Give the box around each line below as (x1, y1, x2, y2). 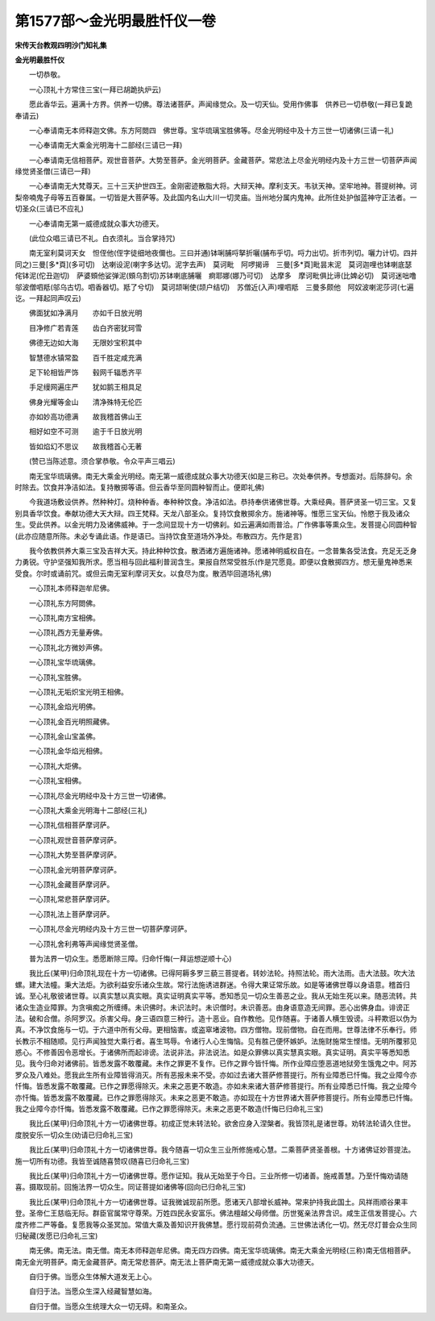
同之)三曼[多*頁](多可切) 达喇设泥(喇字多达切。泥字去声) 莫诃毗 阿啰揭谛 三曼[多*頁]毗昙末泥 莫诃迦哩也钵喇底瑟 (14, 259, 412, 269)
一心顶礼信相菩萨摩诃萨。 (28, 820, 114, 830)
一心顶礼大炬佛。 (28, 761, 86, 770)
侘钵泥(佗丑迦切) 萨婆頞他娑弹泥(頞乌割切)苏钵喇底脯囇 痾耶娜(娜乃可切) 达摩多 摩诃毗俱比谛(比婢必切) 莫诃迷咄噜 (14, 271, 416, 281)
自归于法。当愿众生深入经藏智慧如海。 (28, 1286, 156, 1296)
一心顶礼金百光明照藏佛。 (28, 716, 114, 726)
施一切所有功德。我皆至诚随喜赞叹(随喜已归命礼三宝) (14, 1156, 190, 1165)
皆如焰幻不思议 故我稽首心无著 (28, 441, 143, 451)
